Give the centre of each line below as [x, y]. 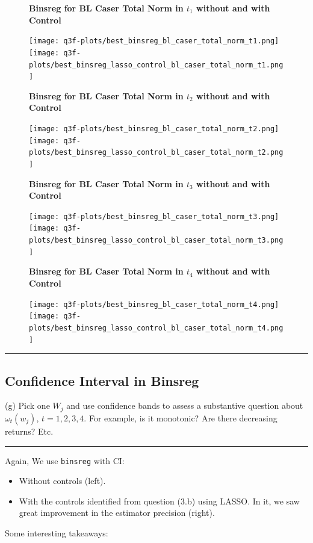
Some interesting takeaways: [57, 532]
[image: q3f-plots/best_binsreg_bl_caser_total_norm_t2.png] [154, 129]
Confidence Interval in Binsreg [102, 380]
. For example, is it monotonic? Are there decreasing [181, 417]
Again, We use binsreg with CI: [65, 460]
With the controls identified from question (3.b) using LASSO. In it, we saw [159, 501]
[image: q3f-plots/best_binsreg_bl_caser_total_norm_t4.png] [154, 304]
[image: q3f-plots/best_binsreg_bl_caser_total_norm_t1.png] [154, 41]
